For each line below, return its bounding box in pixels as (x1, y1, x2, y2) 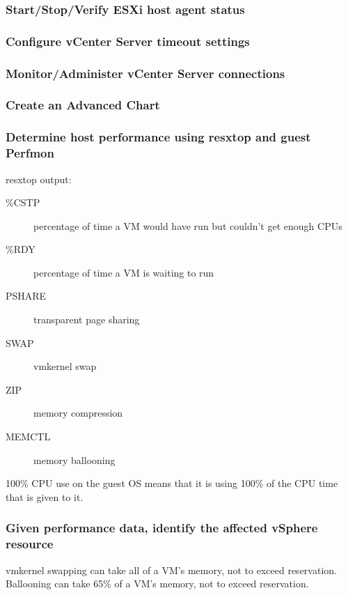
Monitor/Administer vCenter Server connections (6, 64, 285, 82)
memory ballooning (33, 452, 116, 467)
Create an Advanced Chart (6, 96, 160, 114)
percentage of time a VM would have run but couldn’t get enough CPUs (33, 218, 342, 233)
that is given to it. (6, 489, 84, 504)
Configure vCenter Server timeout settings (6, 32, 250, 49)
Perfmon (6, 144, 54, 162)
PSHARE (6, 288, 47, 303)
